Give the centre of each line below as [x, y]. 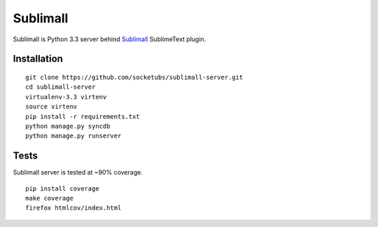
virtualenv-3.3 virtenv [66, 97]
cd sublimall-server [61, 87]
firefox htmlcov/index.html [73, 208]
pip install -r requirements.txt [83, 116]
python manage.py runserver [73, 136]
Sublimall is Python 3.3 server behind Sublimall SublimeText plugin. [110, 39]
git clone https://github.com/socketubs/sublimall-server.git [134, 77]
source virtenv [51, 107]
